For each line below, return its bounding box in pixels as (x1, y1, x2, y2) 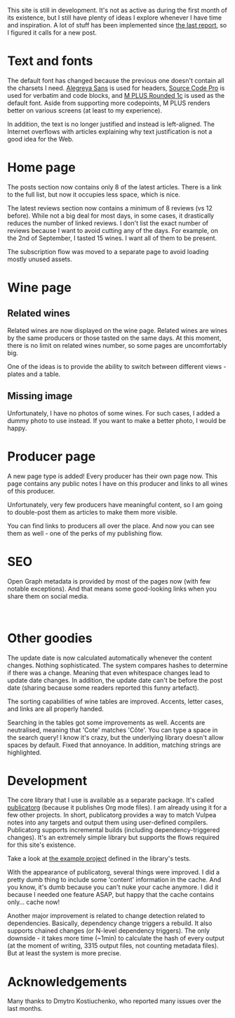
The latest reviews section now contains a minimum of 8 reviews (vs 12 (7, 203, 213, 212)
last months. (7, 1005, 43, 1013)
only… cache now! (7, 898, 60, 907)
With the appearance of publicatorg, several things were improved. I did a (7, 868, 220, 876)
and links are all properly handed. (7, 704, 104, 713)
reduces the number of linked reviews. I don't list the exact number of (7, 218, 209, 227)
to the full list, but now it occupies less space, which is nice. (7, 190, 181, 199)
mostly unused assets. (7, 255, 72, 263)
